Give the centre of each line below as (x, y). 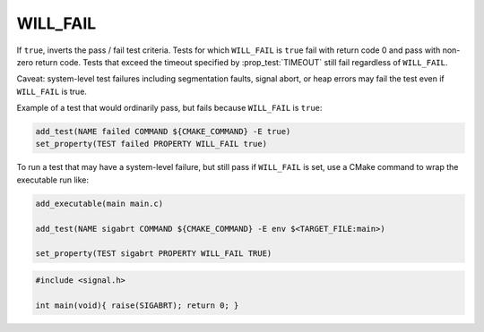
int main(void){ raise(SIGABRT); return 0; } (137, 305)
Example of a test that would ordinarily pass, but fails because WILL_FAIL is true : (169, 108)
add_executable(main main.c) (99, 203)
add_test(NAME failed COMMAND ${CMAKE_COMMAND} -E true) (163, 132)
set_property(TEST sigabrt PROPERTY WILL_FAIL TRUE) (154, 254)
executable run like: (53, 180)
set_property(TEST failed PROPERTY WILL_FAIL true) (151, 144)
